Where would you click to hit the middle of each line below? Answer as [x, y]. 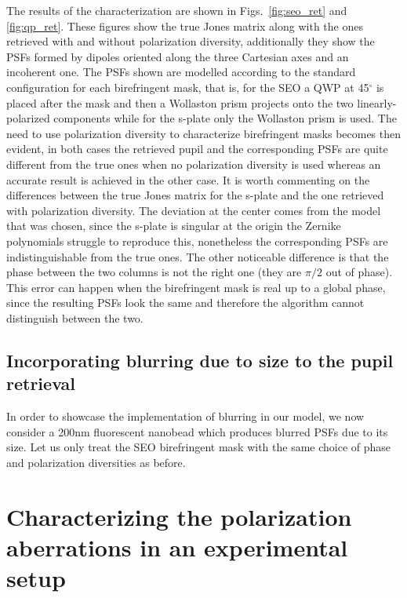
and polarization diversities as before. [96, 462]
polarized [28, 118]
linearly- [377, 102]
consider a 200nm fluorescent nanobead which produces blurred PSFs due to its [197, 431]
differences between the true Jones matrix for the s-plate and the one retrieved [195, 195]
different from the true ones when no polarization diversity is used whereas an [194, 164]
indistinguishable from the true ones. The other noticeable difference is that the [198, 256]
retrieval [41, 383]
